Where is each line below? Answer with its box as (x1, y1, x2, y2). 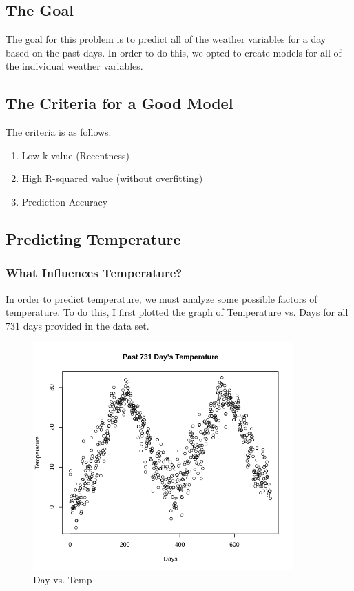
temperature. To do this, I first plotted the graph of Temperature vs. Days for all (6, 305, 348, 319)
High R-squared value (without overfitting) (21, 171, 203, 186)
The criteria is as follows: (6, 125, 112, 139)
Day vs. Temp (33, 572, 92, 587)
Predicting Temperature (6, 228, 181, 249)
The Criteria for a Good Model (6, 92, 233, 114)
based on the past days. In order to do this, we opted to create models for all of (6, 45, 342, 59)
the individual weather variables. (6, 59, 143, 73)
